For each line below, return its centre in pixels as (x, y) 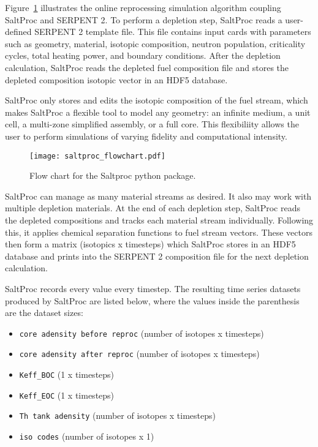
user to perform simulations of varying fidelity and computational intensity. (146, 136)
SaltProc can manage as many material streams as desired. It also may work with (158, 196)
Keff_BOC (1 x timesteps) (67, 374)
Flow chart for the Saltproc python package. (113, 175)
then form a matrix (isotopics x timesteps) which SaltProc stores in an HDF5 (150, 244)
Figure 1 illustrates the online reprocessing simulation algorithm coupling (143, 7)
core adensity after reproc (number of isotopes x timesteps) (139, 354)
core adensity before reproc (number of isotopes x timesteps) (142, 333)
